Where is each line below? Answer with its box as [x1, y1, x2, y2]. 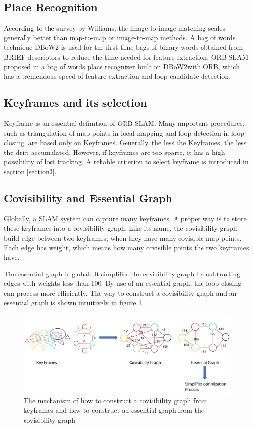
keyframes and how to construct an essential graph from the [24, 405, 204, 415]
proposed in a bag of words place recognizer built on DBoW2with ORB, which [4, 61, 240, 71]
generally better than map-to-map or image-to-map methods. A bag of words [4, 32, 236, 42]
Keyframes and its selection [4, 95, 147, 110]
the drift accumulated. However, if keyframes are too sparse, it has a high [4, 147, 225, 157]
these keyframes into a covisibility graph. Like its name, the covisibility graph [4, 223, 237, 233]
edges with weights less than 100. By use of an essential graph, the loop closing [4, 278, 242, 288]
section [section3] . [4, 166, 57, 176]
